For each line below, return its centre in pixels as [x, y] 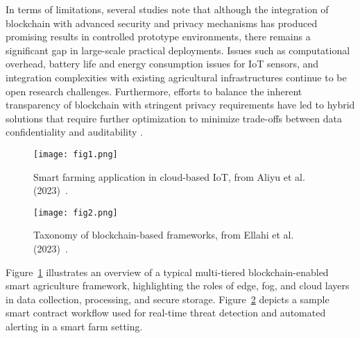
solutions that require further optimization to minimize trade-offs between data [174, 118]
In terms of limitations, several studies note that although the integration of [167, 9]
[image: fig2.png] [76, 212]
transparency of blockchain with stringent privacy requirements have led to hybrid [180, 105]
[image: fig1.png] [76, 154]
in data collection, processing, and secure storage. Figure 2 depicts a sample [168, 299]
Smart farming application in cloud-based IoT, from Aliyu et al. [169, 176]
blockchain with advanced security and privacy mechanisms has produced [162, 23]
